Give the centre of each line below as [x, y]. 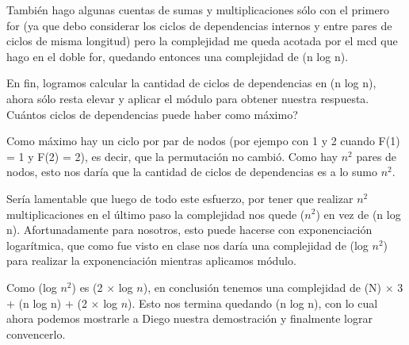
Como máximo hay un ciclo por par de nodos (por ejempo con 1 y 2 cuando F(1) [203, 141]
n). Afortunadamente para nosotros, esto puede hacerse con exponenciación [189, 230]
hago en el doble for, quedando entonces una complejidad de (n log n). [178, 56]
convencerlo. [36, 333]
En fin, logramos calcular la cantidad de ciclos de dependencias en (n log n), [191, 83]
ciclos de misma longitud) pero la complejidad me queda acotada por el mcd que [202, 41]
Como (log [32, 287]
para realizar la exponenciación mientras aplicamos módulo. [151, 261]
